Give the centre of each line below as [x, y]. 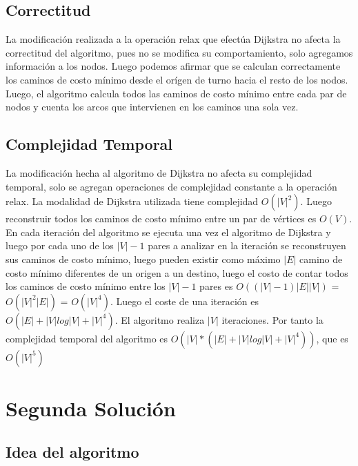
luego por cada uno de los [60, 245]
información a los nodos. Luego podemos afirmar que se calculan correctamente [173, 66]
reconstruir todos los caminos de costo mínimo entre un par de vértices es [161, 219]
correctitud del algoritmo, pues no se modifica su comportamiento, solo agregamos [179, 52]
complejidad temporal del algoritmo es [87, 338]
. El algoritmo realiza [160, 319]
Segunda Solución [91, 408]
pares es [216, 286]
